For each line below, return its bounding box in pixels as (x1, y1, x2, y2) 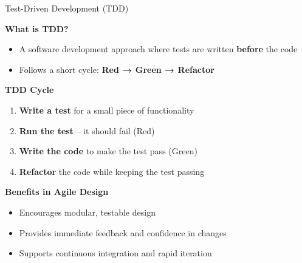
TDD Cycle (5, 83, 54, 96)
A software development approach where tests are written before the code (19, 43, 298, 55)
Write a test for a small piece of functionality (19, 103, 194, 116)
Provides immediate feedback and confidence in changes (19, 226, 227, 239)
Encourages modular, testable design (19, 205, 156, 218)
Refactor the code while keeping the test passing (19, 165, 205, 177)
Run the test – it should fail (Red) (19, 124, 155, 137)
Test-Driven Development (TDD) (5, 2, 129, 14)
